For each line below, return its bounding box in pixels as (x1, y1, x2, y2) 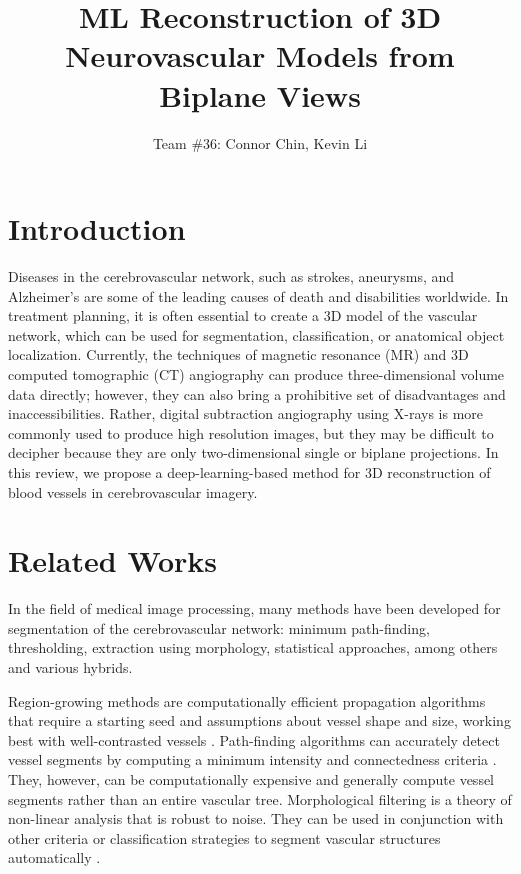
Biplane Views (159, 74, 361, 115)
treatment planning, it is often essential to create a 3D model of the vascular (8, 305, 478, 326)
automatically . (8, 847, 101, 868)
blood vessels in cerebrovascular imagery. (8, 481, 258, 502)
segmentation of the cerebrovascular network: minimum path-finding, (8, 617, 430, 638)
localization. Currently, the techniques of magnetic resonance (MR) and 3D (8, 344, 469, 365)
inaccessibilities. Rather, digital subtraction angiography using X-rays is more (8, 403, 484, 424)
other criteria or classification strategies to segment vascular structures (8, 827, 441, 848)
